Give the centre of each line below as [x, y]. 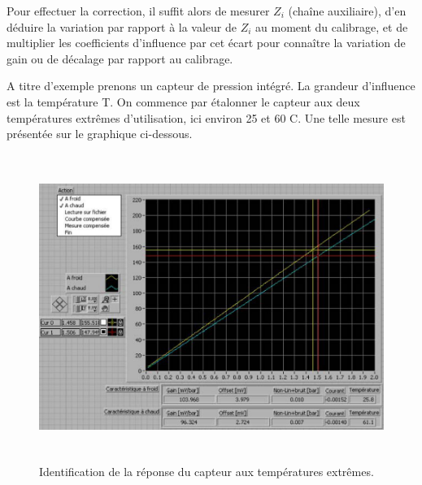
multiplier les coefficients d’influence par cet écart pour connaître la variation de [206, 43]
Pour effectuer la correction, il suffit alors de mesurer [138, 11]
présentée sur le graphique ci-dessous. [100, 134]
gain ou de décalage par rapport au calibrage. [120, 58]
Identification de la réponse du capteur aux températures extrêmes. [207, 472]
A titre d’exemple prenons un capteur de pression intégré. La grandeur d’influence [211, 86]
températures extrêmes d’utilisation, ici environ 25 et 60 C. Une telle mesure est [206, 117]
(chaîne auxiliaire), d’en [347, 11]
